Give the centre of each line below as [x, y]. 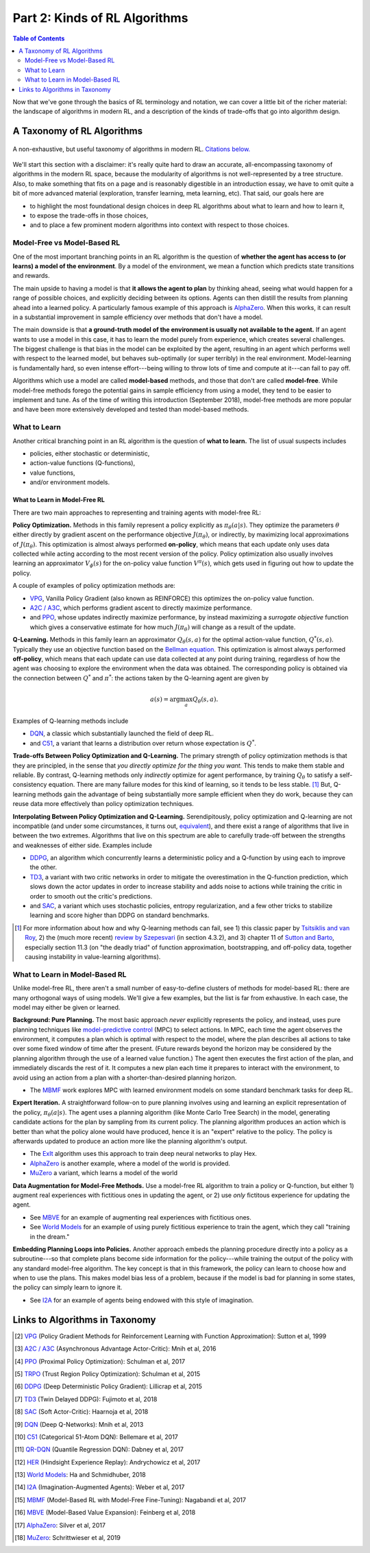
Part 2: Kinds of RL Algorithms [100, 18]
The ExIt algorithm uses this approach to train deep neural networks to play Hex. [143, 1154]
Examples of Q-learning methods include [71, 721]
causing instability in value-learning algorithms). [93, 957]
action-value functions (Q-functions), [83, 463]
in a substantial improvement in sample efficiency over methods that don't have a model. [138, 317]
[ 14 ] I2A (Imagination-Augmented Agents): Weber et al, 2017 [100, 1487]
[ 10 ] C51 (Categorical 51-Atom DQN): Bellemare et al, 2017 [96, 1436]
